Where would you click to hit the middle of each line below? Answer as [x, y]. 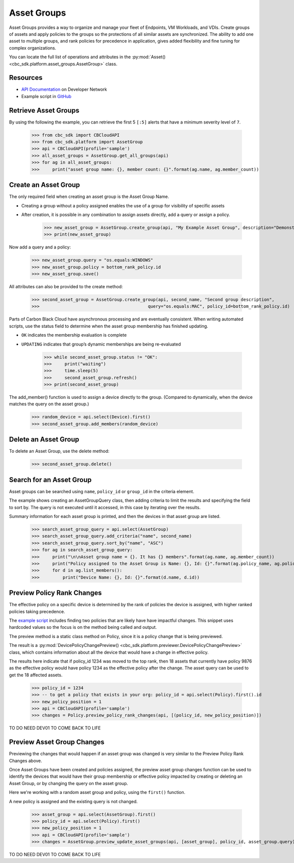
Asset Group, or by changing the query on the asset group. [69, 783]
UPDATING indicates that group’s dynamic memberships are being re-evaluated [101, 344]
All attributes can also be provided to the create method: [66, 287]
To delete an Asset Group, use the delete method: [59, 451]
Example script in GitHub [46, 96]
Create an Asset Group [45, 185]
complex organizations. [33, 48]
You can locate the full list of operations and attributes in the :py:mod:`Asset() [87, 57]
